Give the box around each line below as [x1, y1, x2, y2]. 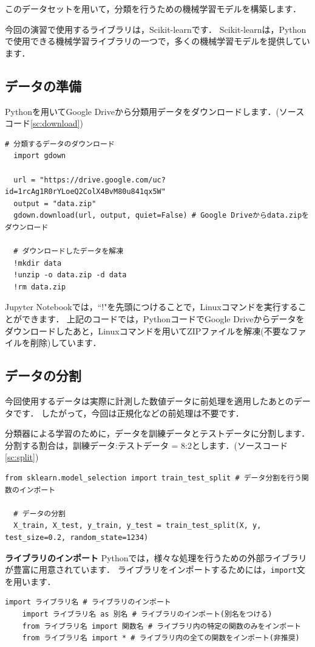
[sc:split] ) [5, 451, 39, 463]
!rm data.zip [13, 282, 66, 291]
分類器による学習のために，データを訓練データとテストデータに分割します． [5, 427, 310, 440]
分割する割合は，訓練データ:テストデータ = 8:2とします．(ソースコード [5, 438, 288, 451]
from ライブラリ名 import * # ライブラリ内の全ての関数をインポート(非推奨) [22, 634, 300, 643]
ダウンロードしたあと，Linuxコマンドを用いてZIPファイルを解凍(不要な [5, 324, 290, 337]
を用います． [5, 575, 56, 587]
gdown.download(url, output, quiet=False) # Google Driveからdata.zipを [13, 211, 310, 220]
